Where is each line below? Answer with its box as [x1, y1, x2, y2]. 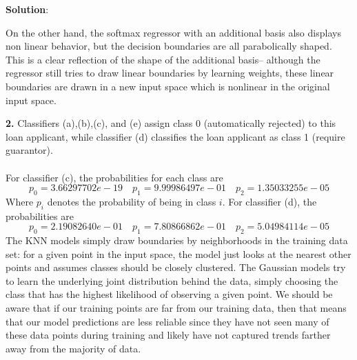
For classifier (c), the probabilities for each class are [6, 170, 223, 184]
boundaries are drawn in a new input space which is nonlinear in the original [6, 79, 330, 93]
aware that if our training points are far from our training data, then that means [6, 301, 347, 315]
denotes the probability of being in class [47, 194, 216, 208]
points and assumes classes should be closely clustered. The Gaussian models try [6, 260, 346, 274]
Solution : [6, 2, 49, 16]
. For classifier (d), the [222, 194, 317, 208]
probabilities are [6, 208, 74, 223]
